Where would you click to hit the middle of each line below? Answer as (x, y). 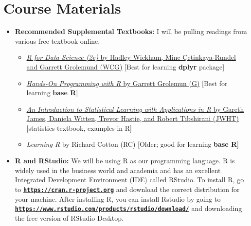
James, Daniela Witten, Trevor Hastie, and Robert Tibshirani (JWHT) (133, 118)
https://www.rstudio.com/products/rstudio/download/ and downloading (128, 208)
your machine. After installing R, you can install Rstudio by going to (118, 199)
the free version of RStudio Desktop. (69, 217)
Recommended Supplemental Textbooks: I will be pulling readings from (131, 31)
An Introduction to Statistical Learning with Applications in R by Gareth (135, 109)
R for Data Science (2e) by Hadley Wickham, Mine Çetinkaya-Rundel (131, 57)
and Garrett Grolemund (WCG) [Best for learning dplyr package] (125, 66)
